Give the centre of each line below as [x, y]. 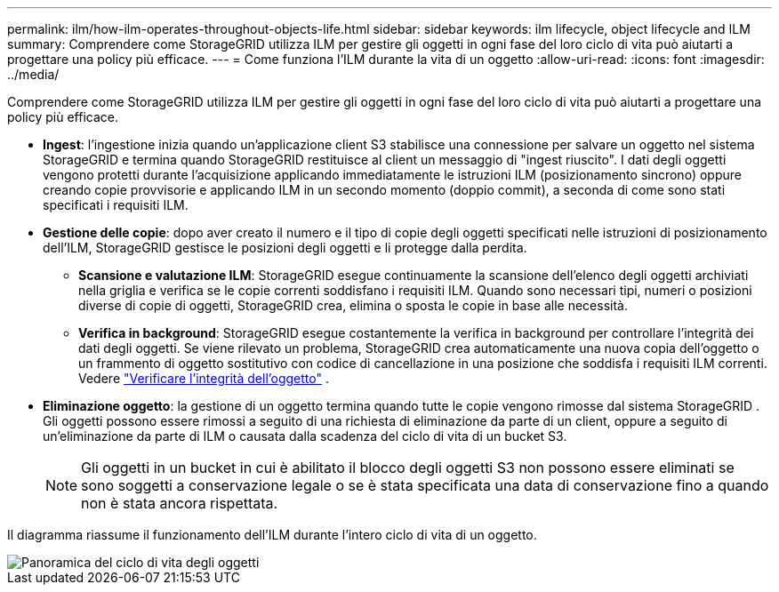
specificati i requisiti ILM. [116, 205]
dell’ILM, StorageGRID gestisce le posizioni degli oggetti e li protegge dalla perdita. [285, 248]
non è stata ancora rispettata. [180, 503]
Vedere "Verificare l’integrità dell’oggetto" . [204, 378]
